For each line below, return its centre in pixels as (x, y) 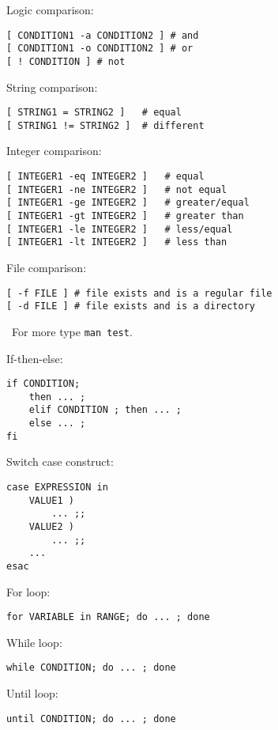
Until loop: (32, 693)
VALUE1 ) (51, 500)
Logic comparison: (50, 9)
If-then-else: (35, 358)
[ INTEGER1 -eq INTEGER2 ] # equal (105, 177)
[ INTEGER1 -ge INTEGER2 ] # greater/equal (128, 203)
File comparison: (47, 267)
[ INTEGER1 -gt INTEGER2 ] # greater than (125, 216)
